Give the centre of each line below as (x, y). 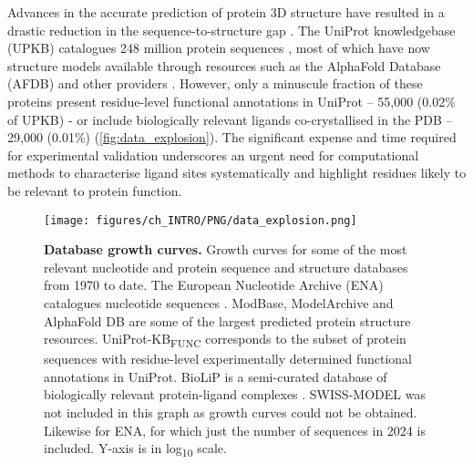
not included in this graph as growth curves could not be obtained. (231, 412)
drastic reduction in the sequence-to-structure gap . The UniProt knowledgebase (231, 30)
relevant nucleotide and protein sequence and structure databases (226, 267)
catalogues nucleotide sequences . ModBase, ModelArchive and (219, 302)
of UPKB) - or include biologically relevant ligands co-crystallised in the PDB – (230, 119)
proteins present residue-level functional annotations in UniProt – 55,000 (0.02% (231, 101)
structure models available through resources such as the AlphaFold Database (224, 65)
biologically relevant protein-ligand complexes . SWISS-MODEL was (235, 394)
